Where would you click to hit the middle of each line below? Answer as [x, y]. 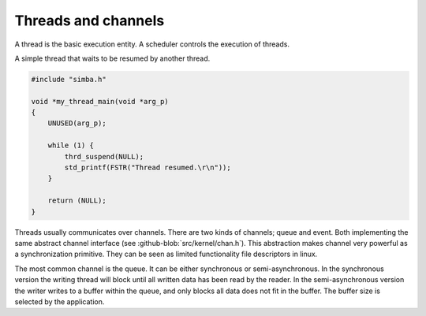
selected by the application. [60, 301]
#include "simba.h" [69, 79]
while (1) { [71, 145]
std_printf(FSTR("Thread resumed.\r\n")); [148, 168]
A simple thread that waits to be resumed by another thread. [112, 58]
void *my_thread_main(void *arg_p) [100, 101]
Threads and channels [90, 20]
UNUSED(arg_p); [77, 123]
